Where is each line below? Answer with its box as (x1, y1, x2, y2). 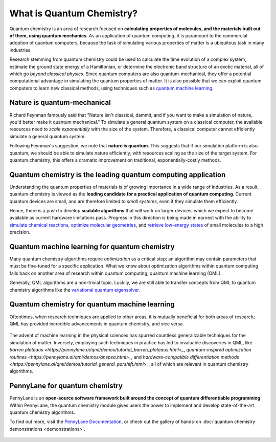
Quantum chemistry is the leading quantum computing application (9, 170, 226, 179)
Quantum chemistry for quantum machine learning (9, 300, 175, 309)
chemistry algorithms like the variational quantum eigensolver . (9, 286, 141, 293)
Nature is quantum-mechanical (9, 98, 111, 107)
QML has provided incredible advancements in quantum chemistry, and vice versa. (9, 320, 184, 327)
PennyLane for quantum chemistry (9, 382, 123, 390)
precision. (9, 229, 31, 235)
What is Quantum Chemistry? (9, 8, 138, 19)
